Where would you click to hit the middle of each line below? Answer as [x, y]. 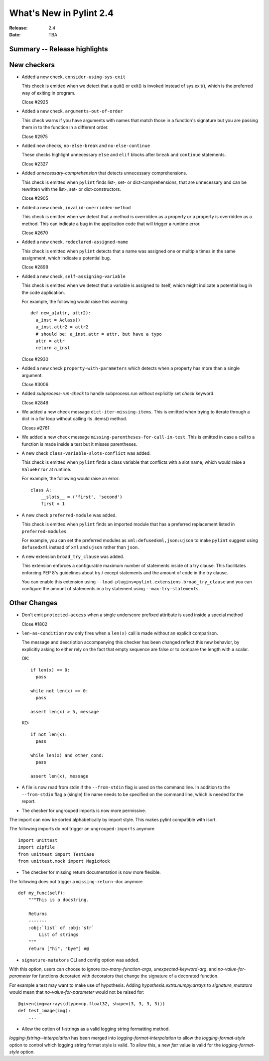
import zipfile [37, 847]
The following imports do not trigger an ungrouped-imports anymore [82, 829]
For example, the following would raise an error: [70, 479]
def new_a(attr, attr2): [61, 313]
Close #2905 [35, 198]
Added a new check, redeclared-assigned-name [75, 242]
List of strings [59, 935]
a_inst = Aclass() [58, 320]
